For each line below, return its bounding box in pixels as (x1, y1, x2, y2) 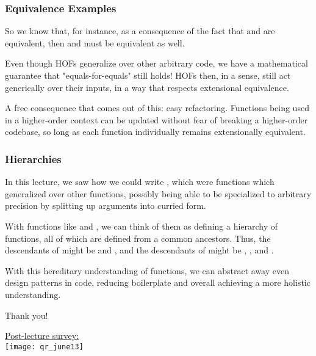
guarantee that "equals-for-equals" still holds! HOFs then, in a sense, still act (5, 69, 291, 81)
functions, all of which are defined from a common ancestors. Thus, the (5, 231, 271, 244)
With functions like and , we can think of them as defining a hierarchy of (5, 219, 278, 232)
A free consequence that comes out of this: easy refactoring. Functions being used (5, 101, 309, 114)
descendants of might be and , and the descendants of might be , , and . (5, 244, 274, 256)
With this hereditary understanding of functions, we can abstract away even (5, 264, 289, 277)
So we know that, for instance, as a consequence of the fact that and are (5, 24, 275, 37)
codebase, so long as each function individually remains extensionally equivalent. (5, 125, 306, 138)
